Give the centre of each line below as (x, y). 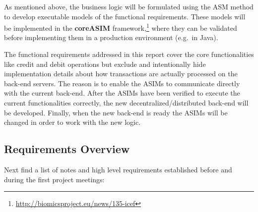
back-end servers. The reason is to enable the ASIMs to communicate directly (122, 83)
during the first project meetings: (54, 179)
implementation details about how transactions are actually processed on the (121, 74)
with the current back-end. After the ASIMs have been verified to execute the (122, 93)
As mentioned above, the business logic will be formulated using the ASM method (129, 6)
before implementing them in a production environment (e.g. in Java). (111, 37)
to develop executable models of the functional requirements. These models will (125, 16)
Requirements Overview (67, 149)
